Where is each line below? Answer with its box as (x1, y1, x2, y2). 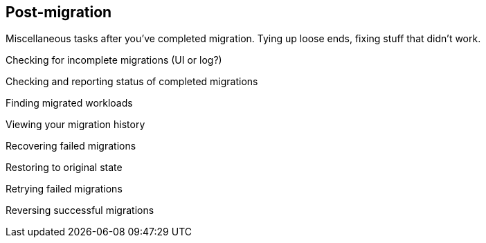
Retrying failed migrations (6, 183, 123, 195)
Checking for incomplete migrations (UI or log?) (6, 54, 222, 66)
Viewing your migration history (6, 118, 145, 131)
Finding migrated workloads (6, 97, 133, 109)
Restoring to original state (6, 161, 123, 174)
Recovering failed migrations (6, 140, 136, 152)
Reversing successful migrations (6, 204, 154, 217)
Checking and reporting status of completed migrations (6, 75, 258, 88)
